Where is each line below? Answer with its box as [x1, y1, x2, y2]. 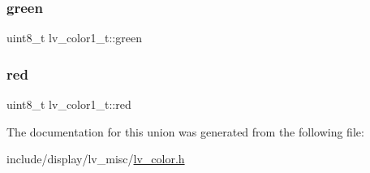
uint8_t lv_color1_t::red [6, 96, 131, 113]
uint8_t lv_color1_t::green [6, 29, 142, 46]
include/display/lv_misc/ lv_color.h [6, 150, 185, 167]
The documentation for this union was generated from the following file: [6, 123, 364, 140]
